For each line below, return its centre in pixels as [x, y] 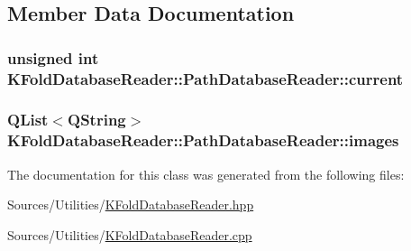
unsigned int [53, 57]
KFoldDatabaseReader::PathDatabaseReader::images [203, 140]
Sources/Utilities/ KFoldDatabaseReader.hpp [131, 205]
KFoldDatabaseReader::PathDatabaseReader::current [205, 78]
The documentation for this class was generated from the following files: [206, 174]
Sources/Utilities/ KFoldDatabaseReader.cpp [130, 234]
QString [97, 120]
